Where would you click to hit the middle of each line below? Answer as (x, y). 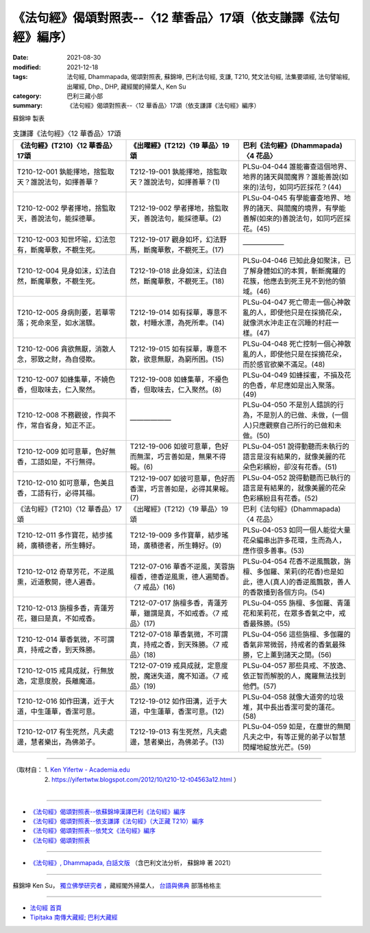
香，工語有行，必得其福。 (58, 493)
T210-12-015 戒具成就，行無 (62, 671)
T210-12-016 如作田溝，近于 (62, 702)
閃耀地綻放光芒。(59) (277, 747)
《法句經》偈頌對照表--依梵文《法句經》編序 (92, 831)
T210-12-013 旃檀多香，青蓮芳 (65, 608)
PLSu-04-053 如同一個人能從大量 (297, 530)
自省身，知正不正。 (68, 426)
